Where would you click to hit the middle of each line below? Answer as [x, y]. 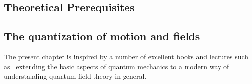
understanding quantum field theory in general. [75, 76]
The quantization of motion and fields [102, 36]
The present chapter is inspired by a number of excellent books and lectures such [126, 56]
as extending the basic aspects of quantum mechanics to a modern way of [117, 66]
